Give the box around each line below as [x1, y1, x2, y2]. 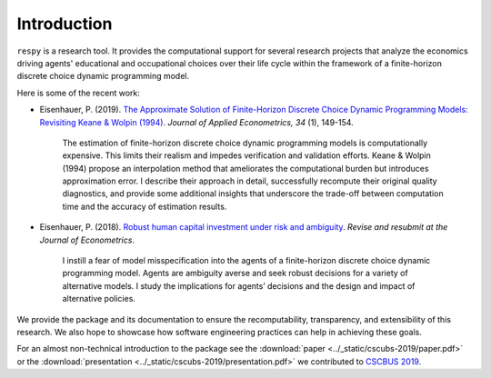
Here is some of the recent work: [16, 87, 140, 98]
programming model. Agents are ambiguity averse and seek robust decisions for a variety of [62, 268, 408, 279]
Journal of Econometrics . [39, 234, 135, 245]
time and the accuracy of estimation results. [62, 201, 227, 212]
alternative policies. [62, 293, 136, 304]
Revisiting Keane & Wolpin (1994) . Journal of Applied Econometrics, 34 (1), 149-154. [39, 116, 354, 127]
